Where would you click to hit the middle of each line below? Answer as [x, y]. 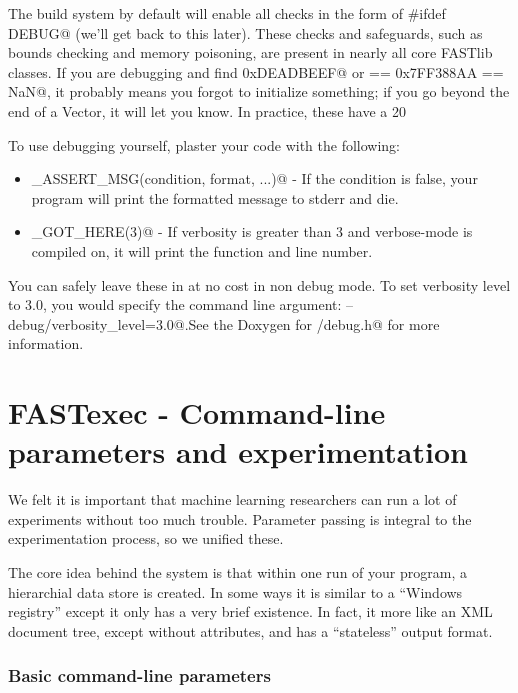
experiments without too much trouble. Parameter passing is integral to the [240, 518]
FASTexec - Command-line [197, 412]
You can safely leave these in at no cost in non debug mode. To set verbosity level [259, 284]
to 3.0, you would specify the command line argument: [175, 304]
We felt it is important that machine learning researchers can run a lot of [232, 499]
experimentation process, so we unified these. [146, 538]
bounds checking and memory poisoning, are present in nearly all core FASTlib [250, 52]
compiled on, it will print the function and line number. [202, 250]
